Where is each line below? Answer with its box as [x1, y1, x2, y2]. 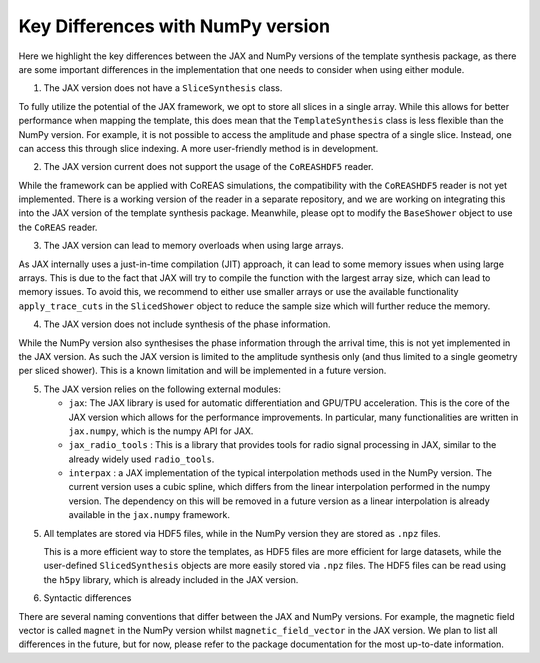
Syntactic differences [43, 592, 132, 604]
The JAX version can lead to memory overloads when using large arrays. [43, 240, 344, 252]
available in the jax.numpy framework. [68, 509, 230, 521]
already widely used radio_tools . [68, 453, 215, 465]
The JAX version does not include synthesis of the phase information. [43, 318, 331, 330]
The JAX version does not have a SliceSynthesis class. [43, 82, 283, 94]
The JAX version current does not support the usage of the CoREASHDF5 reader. [43, 161, 374, 173]
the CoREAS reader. [18, 221, 98, 233]
